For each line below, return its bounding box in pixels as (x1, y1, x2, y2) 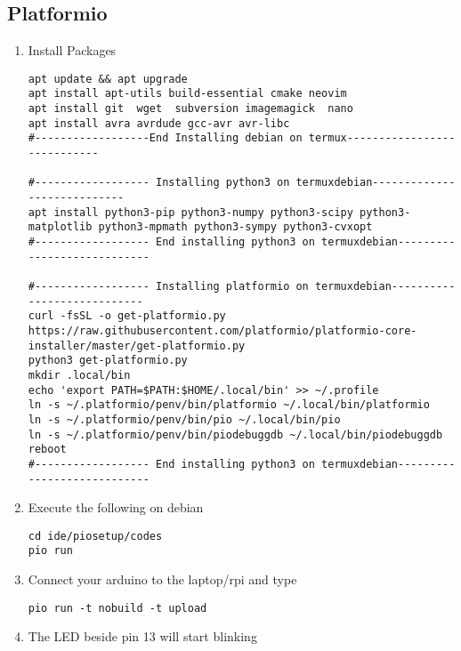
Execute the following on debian (28, 498, 204, 517)
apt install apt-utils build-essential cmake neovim (28, 87, 347, 100)
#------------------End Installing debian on (28, 132, 303, 145)
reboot (28, 443, 67, 456)
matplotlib (28, 221, 93, 234)
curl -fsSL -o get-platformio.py (28, 309, 226, 323)
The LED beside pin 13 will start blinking (28, 627, 257, 646)
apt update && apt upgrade (28, 72, 188, 85)
